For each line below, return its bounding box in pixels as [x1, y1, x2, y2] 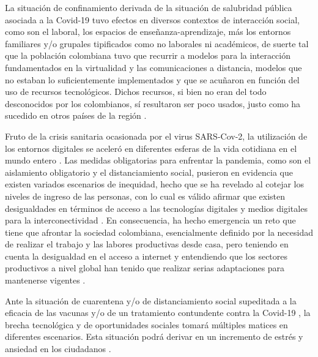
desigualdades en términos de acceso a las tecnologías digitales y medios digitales [5, 201, 308, 214]
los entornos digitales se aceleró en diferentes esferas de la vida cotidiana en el [5, 141, 297, 154]
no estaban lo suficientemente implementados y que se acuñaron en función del [5, 73, 300, 86]
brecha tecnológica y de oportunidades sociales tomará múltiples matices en [5, 318, 288, 331]
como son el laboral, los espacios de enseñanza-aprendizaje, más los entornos [5, 25, 291, 38]
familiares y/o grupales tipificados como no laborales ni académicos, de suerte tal [5, 37, 309, 50]
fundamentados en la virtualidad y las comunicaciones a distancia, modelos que [5, 61, 302, 73]
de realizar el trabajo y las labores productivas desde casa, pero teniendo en [5, 238, 289, 250]
